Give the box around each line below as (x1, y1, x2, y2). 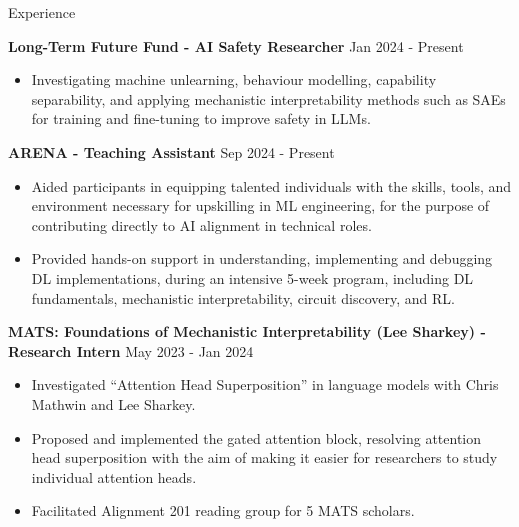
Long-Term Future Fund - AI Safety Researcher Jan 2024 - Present (8, 35, 464, 56)
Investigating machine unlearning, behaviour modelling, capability (31, 69, 437, 90)
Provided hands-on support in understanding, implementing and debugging (31, 248, 493, 269)
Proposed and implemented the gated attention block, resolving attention (31, 427, 482, 448)
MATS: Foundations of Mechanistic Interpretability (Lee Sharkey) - (8, 321, 486, 342)
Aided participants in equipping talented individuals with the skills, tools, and (31, 175, 512, 196)
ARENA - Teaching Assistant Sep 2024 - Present (8, 141, 335, 162)
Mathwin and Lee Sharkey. (31, 393, 196, 414)
